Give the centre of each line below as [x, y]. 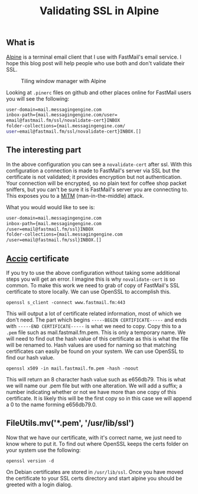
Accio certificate [38, 259]
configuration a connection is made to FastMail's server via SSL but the [93, 171]
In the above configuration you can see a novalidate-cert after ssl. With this [99, 164]
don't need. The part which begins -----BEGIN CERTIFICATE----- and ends [97, 320]
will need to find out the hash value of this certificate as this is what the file [97, 338]
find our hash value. [30, 357]
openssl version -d [30, 461]
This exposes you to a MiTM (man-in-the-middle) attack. [75, 195]
